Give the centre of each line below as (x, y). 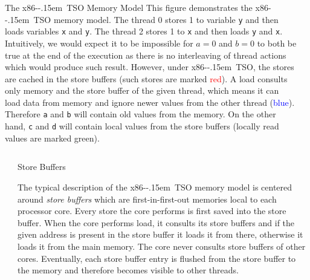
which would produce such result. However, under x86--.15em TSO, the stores (150, 67)
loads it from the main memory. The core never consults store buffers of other (162, 246)
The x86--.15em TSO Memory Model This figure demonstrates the (129, 7)
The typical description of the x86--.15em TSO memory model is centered (155, 187)
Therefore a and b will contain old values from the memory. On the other (140, 114)
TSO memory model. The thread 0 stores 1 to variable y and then (156, 19)
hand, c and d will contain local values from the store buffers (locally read (142, 126)
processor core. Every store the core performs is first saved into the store (152, 211)
